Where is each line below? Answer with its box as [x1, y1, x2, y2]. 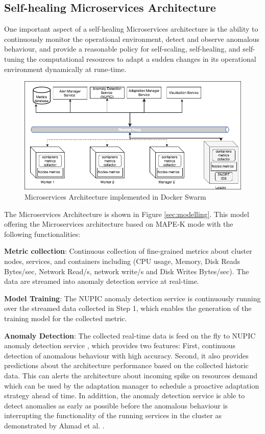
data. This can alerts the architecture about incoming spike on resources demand [4, 370, 258, 380]
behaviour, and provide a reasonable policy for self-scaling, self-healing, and [4, 43, 240, 54]
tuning [4, 53, 25, 64]
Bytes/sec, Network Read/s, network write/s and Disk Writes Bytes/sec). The [4, 266, 249, 276]
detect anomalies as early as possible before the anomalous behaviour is [4, 400, 228, 411]
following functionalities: [4, 228, 81, 239]
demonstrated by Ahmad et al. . [4, 420, 105, 430]
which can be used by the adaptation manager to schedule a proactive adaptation [4, 380, 259, 391]
